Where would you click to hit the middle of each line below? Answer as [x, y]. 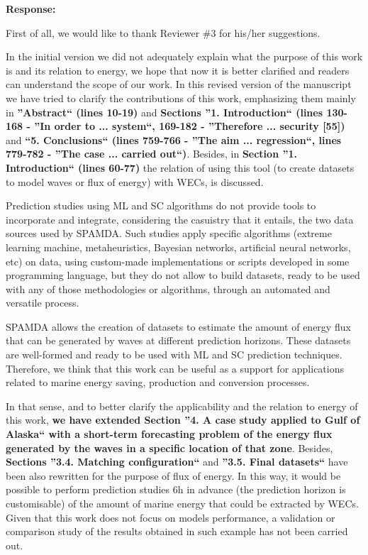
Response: [31, 9]
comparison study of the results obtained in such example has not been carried [177, 531]
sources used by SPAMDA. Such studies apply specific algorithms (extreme [169, 233]
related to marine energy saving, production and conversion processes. [158, 382]
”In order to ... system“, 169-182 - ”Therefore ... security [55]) [190, 126]
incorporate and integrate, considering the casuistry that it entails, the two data [180, 219]
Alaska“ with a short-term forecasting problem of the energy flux [169, 434]
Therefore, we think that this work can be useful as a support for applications [175, 368]
